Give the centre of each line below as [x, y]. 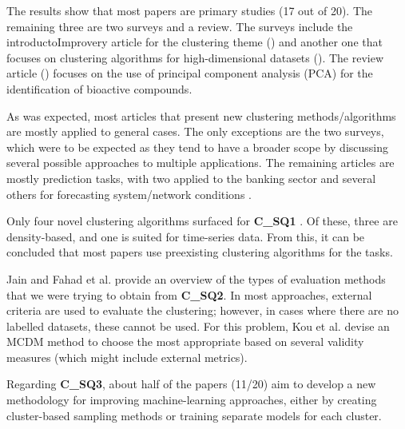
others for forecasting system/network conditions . [129, 194]
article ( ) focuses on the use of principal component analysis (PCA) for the [190, 73]
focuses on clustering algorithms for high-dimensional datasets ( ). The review [195, 57]
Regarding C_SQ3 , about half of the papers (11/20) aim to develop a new [191, 384]
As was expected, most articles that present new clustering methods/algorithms [201, 115]
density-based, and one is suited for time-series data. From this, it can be [186, 236]
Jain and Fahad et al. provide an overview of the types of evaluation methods [196, 278]
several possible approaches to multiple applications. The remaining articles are [201, 163]
